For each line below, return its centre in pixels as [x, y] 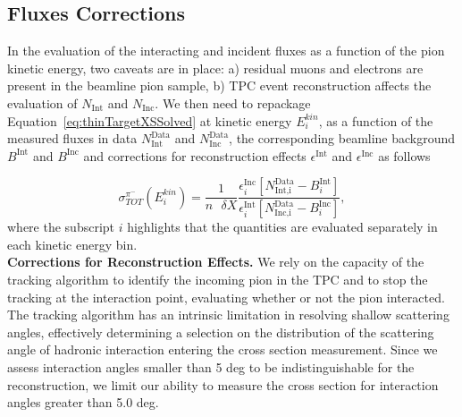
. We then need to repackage [233, 102]
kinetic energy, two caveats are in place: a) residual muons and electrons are [215, 68]
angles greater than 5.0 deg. [83, 402]
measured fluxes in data [72, 138]
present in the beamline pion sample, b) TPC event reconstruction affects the [219, 85]
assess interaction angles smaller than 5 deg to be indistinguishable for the [211, 366]
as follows [404, 155]
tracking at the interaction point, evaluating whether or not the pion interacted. [226, 297]
